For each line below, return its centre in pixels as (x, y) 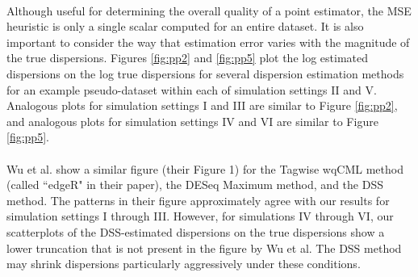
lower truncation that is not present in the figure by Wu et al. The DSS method (204, 248)
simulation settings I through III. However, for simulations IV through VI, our (200, 216)
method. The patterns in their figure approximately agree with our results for (198, 200)
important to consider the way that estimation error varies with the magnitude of (208, 42)
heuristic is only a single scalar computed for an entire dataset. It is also (185, 26)
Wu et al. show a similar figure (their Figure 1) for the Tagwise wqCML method (205, 168)
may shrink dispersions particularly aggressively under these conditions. (184, 264)
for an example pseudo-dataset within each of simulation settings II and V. (192, 89)
